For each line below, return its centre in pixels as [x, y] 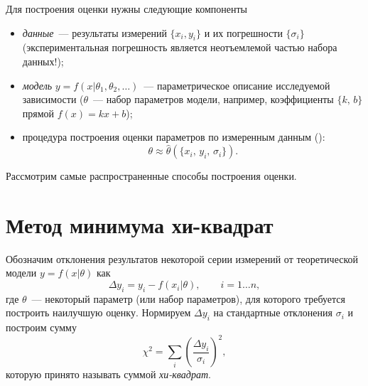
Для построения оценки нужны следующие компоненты [127, 9]
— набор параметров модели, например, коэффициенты [213, 99]
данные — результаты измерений [94, 32]
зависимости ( [53, 99]
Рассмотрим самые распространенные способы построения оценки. [151, 176]
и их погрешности [243, 32]
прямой [38, 113]
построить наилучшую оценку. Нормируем [98, 312]
